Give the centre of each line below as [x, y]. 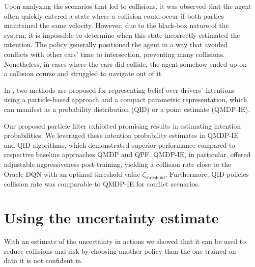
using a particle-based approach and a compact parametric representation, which [126, 99]
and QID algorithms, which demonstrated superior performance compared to [120, 145]
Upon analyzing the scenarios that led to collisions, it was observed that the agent [128, 6]
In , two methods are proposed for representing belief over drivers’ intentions [119, 90]
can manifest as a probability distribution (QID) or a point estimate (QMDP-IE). [127, 109]
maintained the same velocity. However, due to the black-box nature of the [116, 25]
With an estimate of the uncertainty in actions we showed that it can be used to [125, 241]
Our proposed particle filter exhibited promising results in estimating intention [123, 125]
